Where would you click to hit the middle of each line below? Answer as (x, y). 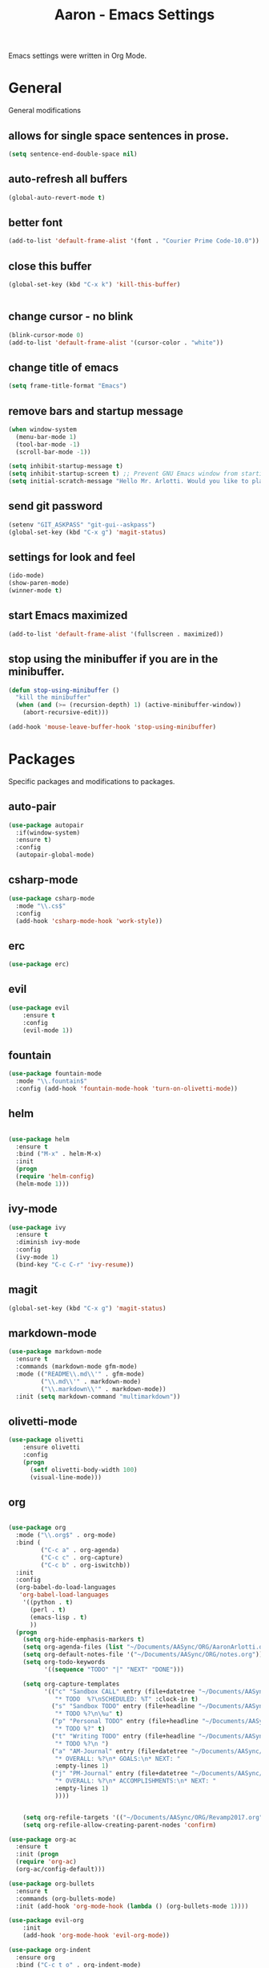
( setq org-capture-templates (71, 1684)
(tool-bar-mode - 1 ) (48, 444)
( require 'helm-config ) (55, 1177)
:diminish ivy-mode (48, 1242)
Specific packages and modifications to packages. (92, 781)
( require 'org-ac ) (46, 1862)
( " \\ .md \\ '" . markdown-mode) (91, 1381)
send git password (56, 506)
